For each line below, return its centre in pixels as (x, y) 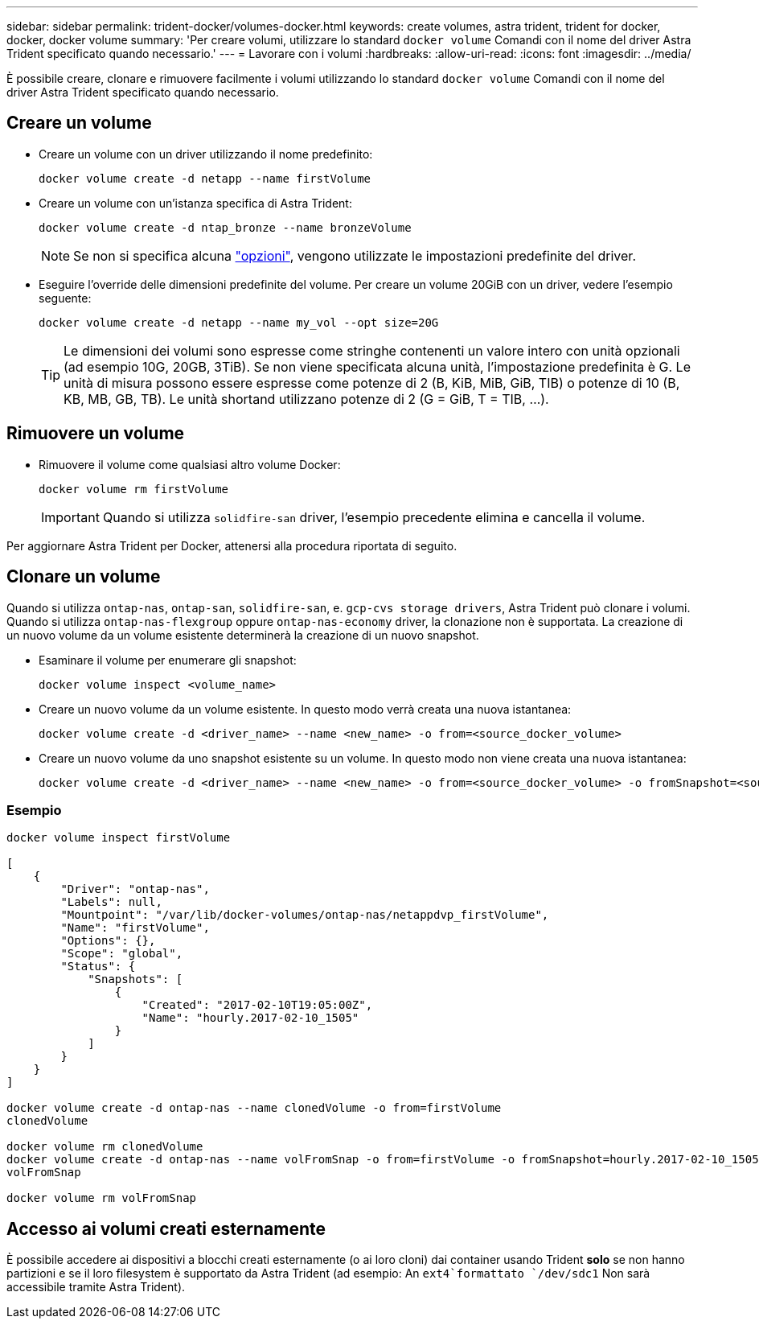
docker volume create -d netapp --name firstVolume (205, 178)
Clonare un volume (84, 577)
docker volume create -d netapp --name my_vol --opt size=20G (239, 322)
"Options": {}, (108, 941)
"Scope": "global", (122, 954)
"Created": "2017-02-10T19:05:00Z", (257, 1005)
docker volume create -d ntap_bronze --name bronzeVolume (225, 227)
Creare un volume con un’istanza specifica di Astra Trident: (195, 203)
